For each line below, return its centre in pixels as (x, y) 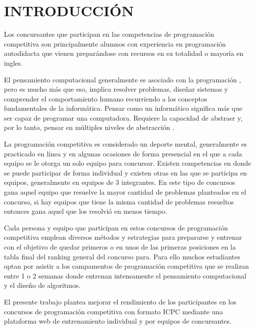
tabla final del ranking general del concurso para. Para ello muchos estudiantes (122, 256)
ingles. (13, 63)
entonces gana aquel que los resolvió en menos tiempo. (86, 211)
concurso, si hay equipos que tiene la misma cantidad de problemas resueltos (119, 201)
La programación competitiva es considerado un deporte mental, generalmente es (126, 144)
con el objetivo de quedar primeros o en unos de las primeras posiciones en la (120, 247)
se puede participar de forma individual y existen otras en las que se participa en (126, 172)
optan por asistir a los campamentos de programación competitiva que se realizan (127, 266)
